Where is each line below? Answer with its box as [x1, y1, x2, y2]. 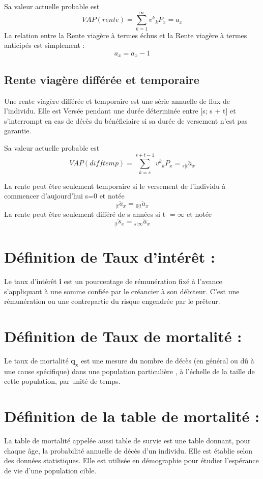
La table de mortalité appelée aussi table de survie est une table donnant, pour [4, 435, 251, 445]
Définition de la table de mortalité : [4, 405, 260, 426]
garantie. [4, 125, 32, 136]
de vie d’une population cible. [4, 465, 97, 475]
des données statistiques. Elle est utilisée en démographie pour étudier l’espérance [4, 455, 259, 466]
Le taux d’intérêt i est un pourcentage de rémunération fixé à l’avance [4, 275, 222, 286]
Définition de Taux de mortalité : [4, 325, 242, 346]
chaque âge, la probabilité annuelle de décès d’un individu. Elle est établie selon [4, 445, 253, 456]
